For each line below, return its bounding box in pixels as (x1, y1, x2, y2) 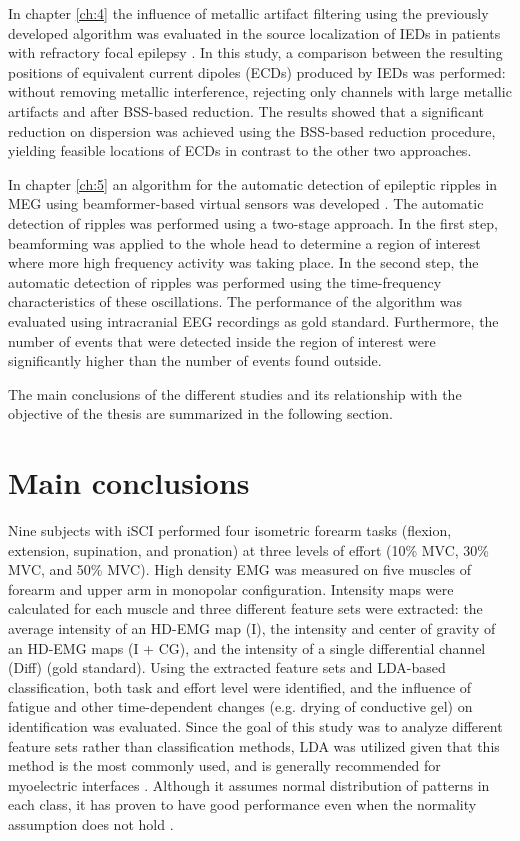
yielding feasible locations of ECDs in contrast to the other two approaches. (8, 140, 472, 161)
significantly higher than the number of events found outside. (8, 350, 382, 371)
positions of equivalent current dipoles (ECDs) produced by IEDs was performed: (8, 61, 506, 82)
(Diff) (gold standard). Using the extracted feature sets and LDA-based (8, 657, 446, 678)
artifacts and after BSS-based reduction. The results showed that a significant (8, 100, 485, 121)
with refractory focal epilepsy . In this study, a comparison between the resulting (8, 42, 503, 63)
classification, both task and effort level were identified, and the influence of (8, 676, 472, 697)
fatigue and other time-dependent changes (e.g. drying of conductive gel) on (8, 696, 473, 717)
